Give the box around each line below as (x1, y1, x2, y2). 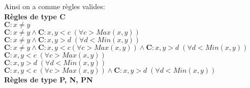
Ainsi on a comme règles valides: (4, 1, 105, 11)
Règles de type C (4, 11, 66, 21)
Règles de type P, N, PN (4, 74, 93, 85)
